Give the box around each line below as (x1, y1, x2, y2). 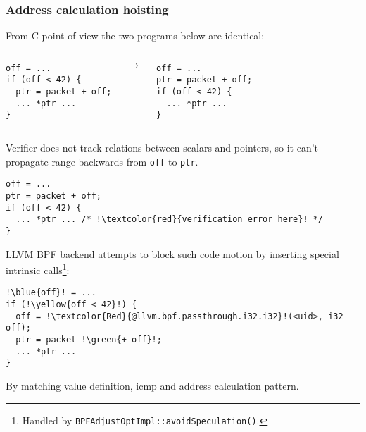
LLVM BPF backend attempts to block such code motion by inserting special (6, 246, 339, 261)
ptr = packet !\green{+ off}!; (15, 335, 162, 345)
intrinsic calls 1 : (6, 261, 70, 277)
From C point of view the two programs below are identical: (6, 28, 265, 43)
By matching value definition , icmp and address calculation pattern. (6, 378, 299, 393)
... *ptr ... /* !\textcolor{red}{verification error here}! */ (15, 214, 324, 225)
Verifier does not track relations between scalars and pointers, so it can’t (6, 140, 319, 155)
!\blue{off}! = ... (6, 288, 96, 298)
